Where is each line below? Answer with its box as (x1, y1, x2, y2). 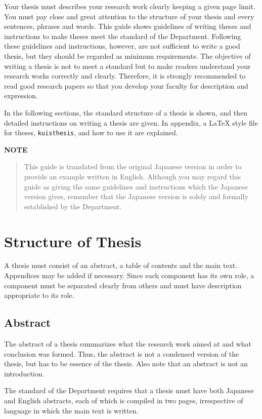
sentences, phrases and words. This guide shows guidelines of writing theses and (4, 21, 251, 31)
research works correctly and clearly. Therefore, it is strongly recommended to (4, 70, 246, 81)
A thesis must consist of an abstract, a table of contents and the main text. (4, 260, 238, 271)
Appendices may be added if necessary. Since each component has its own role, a (4, 270, 254, 281)
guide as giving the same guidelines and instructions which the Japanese (24, 181, 248, 192)
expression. (4, 90, 38, 101)
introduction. (4, 368, 45, 378)
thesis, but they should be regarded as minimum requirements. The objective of (4, 50, 251, 61)
